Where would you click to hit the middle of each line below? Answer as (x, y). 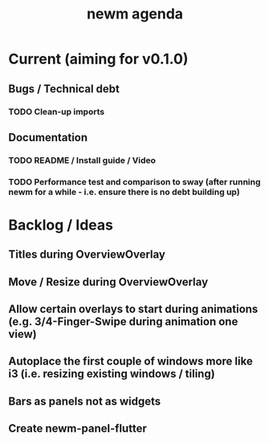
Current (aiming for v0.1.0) (98, 59)
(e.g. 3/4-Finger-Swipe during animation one (123, 322)
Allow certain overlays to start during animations (133, 309)
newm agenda (135, 14)
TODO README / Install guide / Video (82, 160)
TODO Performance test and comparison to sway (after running (134, 181)
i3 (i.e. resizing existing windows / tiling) (112, 374)
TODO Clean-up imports (57, 112)
